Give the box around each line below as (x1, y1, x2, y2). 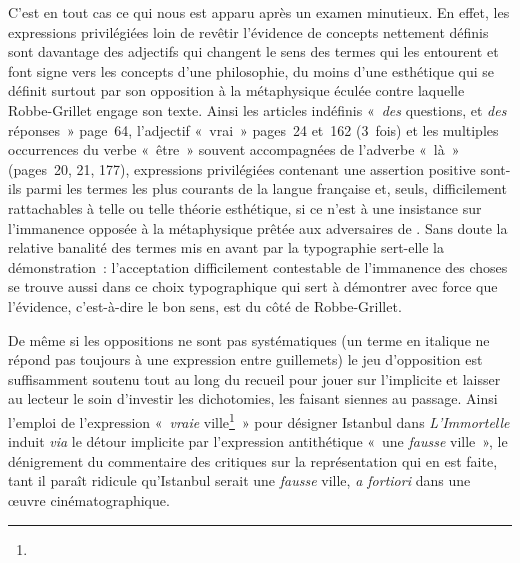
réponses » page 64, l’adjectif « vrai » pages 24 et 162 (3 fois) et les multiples (8, 119, 499, 140)
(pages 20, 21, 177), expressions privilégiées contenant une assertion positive (8, 158, 476, 179)
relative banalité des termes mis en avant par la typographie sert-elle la (8, 237, 445, 258)
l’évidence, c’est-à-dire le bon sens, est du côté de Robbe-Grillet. (8, 295, 402, 316)
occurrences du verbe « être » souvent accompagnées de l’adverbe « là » (8, 139, 460, 160)
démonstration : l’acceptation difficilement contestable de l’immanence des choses (8, 256, 508, 277)
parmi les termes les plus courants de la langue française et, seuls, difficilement (25, 178, 507, 199)
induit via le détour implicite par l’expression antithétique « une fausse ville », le (8, 431, 508, 452)
